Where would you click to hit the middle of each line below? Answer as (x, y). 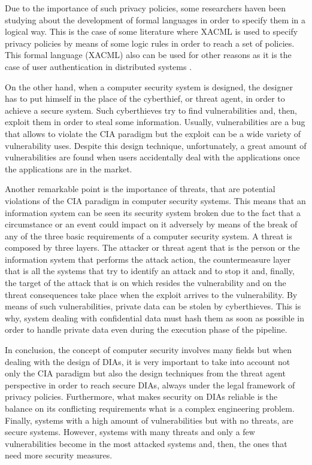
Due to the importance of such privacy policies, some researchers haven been (145, 8)
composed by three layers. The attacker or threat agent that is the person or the (152, 247)
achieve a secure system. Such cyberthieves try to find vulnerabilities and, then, (151, 110)
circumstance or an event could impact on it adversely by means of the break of (151, 224)
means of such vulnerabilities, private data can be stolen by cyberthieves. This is (153, 306)
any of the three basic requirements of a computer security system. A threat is (149, 235)
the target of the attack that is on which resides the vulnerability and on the (146, 283)
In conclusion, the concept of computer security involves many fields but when (149, 350)
